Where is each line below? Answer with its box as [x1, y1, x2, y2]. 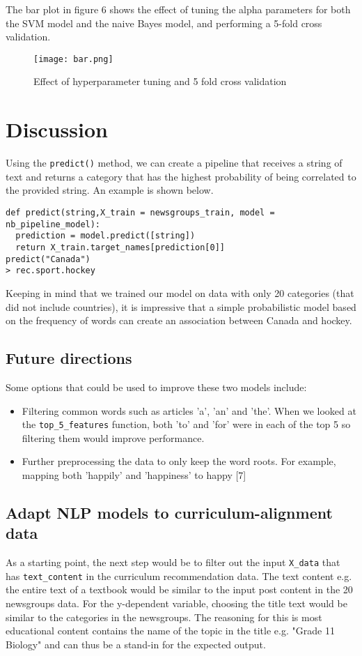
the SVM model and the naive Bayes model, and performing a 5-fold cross [6, 15, 322, 30]
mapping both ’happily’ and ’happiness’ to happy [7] [22, 467, 246, 482]
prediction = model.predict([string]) [15, 231, 196, 241]
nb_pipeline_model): [6, 219, 101, 229]
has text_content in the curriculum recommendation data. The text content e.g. [6, 568, 352, 583]
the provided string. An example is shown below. [6, 183, 214, 197]
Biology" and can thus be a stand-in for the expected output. [6, 636, 266, 651]
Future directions [6, 347, 132, 369]
